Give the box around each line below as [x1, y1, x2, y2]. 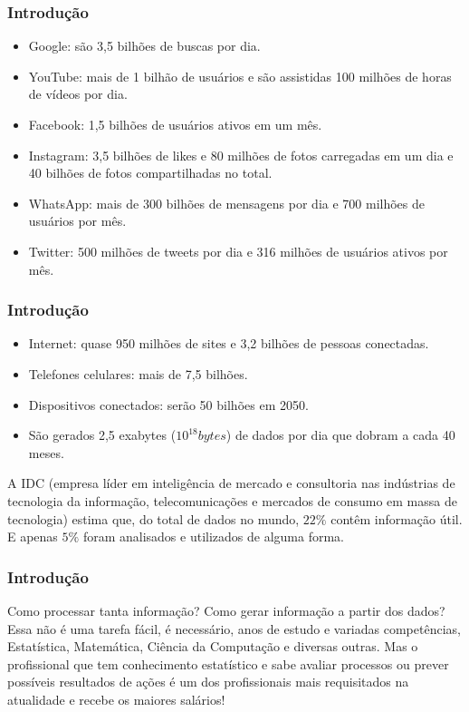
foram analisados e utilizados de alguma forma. [82, 527, 344, 546]
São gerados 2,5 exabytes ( [28, 425, 177, 444]
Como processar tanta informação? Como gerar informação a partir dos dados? [7, 600, 445, 619]
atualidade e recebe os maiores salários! [7, 689, 225, 708]
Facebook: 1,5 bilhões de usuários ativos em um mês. [28, 115, 322, 133]
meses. [28, 443, 64, 462]
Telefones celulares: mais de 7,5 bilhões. [28, 364, 248, 383]
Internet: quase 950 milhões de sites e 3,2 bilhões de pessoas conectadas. [28, 334, 429, 353]
